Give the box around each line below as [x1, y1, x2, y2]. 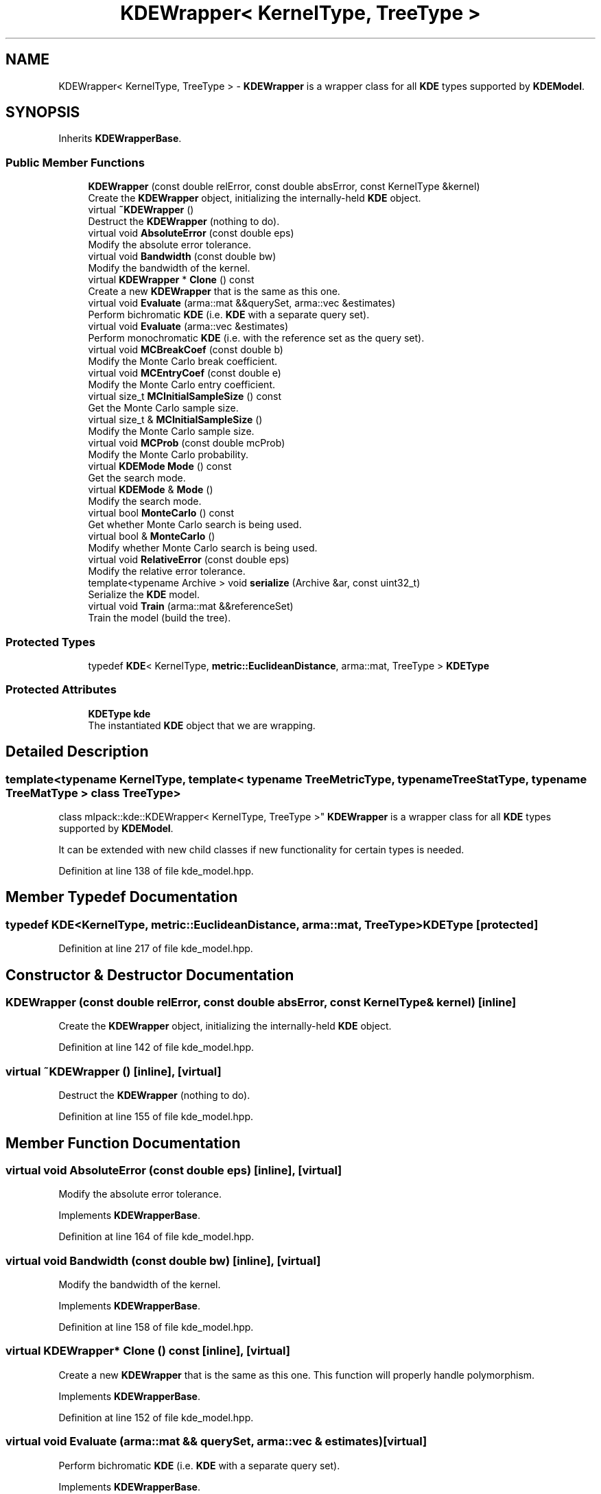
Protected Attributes [5, 683, 117, 697]
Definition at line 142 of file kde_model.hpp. [58, 1041, 255, 1054]
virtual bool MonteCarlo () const [88, 507, 235, 519]
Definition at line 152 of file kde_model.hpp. [58, 1411, 254, 1423]
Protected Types [5, 635, 95, 649]
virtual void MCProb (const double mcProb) [88, 437, 285, 449]
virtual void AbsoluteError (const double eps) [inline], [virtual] [5, 1163, 342, 1177]
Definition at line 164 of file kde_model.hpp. [58, 1231, 255, 1243]
